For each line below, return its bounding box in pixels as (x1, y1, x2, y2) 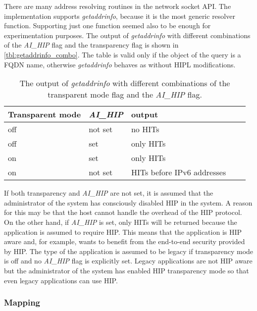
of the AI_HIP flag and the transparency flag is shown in (4, 40, 179, 50)
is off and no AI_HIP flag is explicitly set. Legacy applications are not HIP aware (4, 256, 253, 266)
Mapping (4, 296, 40, 309)
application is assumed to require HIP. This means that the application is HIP (4, 226, 242, 237)
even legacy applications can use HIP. (4, 275, 118, 285)
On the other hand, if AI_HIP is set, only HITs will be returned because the (4, 216, 237, 227)
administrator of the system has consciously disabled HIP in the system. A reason (4, 197, 253, 207)
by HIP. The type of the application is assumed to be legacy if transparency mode (4, 246, 254, 256)
